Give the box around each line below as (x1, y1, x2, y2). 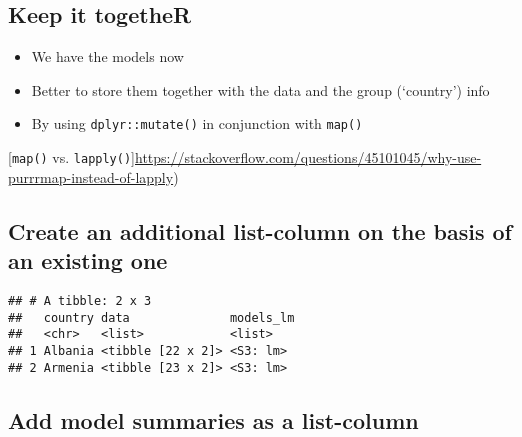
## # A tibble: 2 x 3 (8, 293, 152, 308)
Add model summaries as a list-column (8, 404, 419, 435)
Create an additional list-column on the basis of (8, 215, 512, 246)
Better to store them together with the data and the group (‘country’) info (31, 79, 490, 100)
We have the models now (31, 46, 184, 67)
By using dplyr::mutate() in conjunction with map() (31, 113, 363, 134)
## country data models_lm (8, 310, 295, 325)
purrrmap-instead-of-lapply (8, 166, 174, 187)
